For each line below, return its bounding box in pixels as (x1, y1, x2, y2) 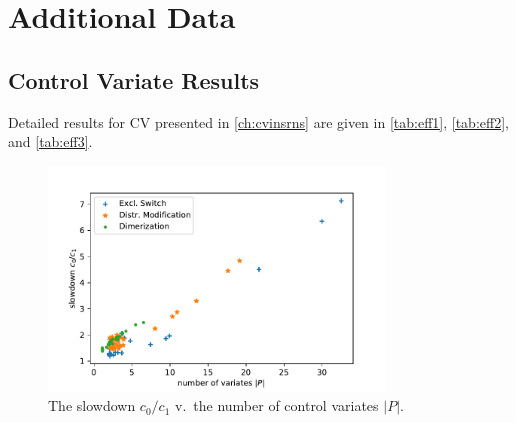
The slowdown (48, 395, 136, 416)
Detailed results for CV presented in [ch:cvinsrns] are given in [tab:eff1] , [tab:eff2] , (8, 111, 509, 132)
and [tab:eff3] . (8, 131, 93, 152)
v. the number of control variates (175, 395, 379, 416)
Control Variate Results (8, 64, 260, 95)
